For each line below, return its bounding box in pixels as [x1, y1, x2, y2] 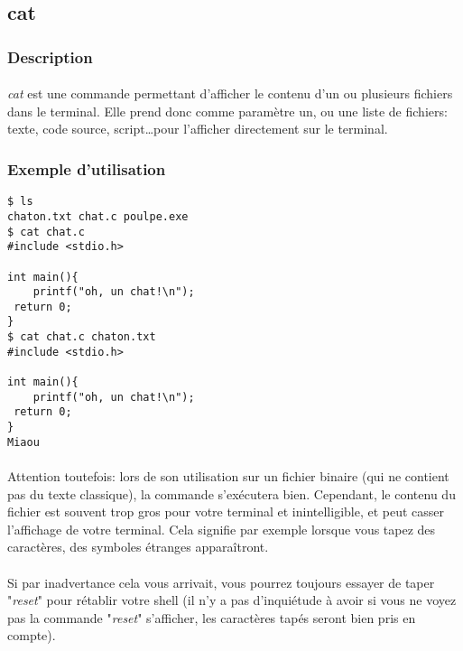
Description [7, 45, 93, 68]
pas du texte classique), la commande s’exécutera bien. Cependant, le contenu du [7, 484, 456, 503]
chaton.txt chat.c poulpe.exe [7, 209, 189, 223]
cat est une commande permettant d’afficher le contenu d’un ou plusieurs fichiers [7, 84, 453, 103]
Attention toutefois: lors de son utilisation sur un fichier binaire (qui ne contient [7, 466, 449, 485]
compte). [7, 626, 56, 645]
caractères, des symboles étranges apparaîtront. [7, 537, 269, 556]
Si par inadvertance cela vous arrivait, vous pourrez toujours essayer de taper [7, 572, 435, 591]
